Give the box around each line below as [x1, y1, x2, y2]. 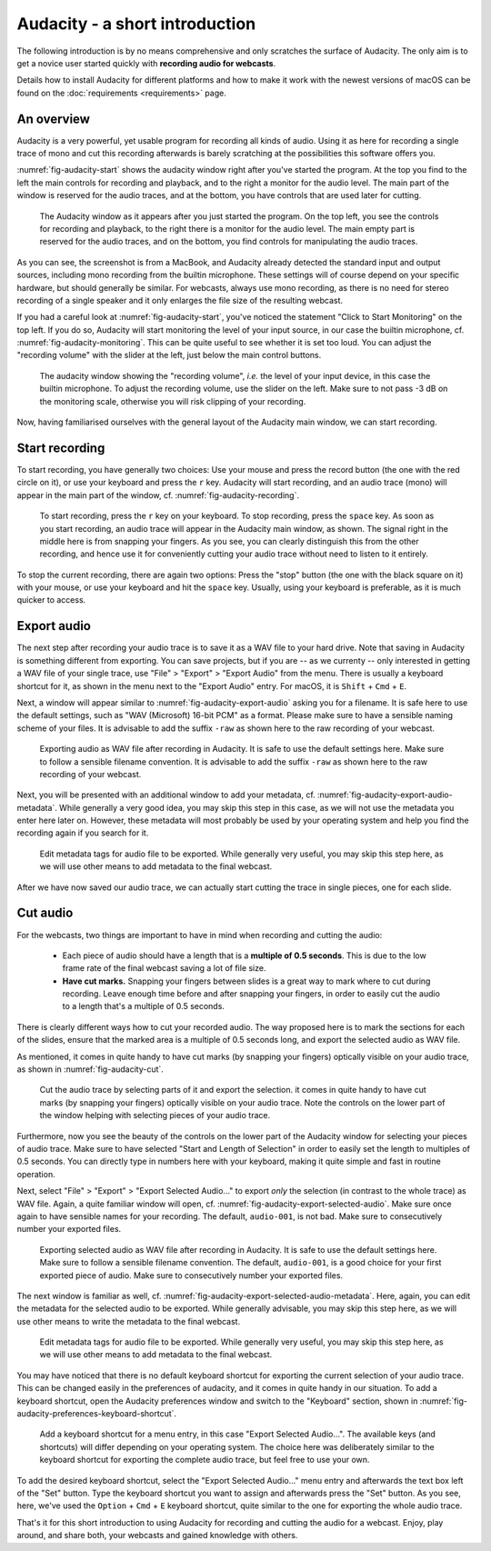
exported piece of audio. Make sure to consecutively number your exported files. [39, 1269, 344, 1281]
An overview [16, 111, 91, 126]
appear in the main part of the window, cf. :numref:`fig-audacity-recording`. [16, 489, 300, 500]
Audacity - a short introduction [16, 14, 256, 34]
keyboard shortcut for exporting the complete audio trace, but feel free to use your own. [39, 1455, 370, 1466]
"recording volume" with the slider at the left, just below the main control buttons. [16, 350, 322, 361]
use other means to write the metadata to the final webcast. [16, 1316, 241, 1326]
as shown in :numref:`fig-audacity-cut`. [16, 1064, 164, 1075]
